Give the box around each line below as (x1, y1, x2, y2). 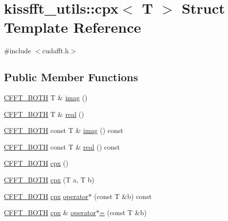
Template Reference (4, 17, 141, 37)
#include (4, 45, 31, 56)
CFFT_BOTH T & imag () (4, 92, 88, 103)
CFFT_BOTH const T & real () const (4, 141, 120, 152)
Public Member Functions (4, 69, 138, 85)
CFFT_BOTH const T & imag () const (4, 125, 123, 135)
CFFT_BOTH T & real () (4, 109, 84, 119)
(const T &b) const (94, 191, 152, 201)
